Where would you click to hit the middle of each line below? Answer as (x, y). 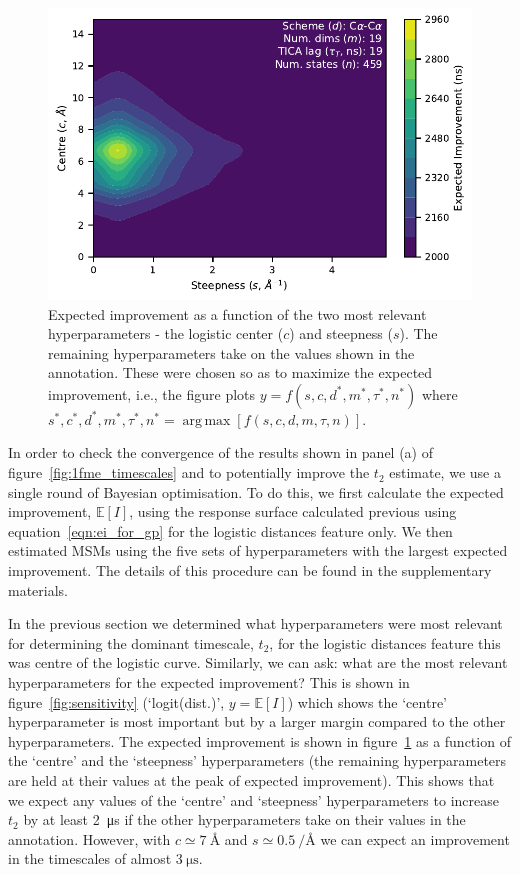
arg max (206, 420)
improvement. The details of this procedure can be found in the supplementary (250, 570)
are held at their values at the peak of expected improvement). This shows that (251, 779)
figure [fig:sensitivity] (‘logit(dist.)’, (116, 701)
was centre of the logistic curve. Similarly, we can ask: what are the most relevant (258, 662)
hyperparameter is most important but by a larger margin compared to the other (257, 721)
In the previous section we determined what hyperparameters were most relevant (255, 623)
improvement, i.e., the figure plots (152, 393)
